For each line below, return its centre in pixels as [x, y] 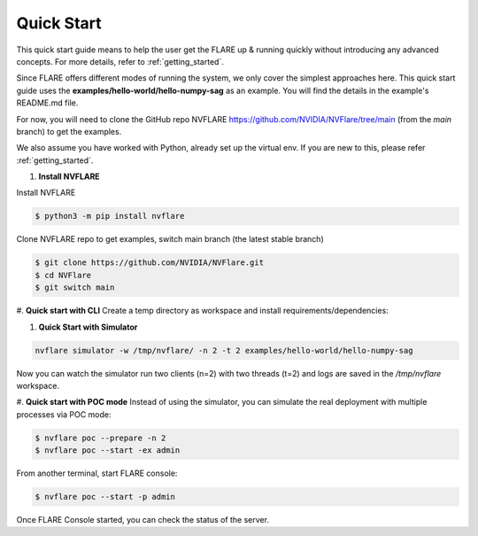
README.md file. [47, 103]
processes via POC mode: [64, 414]
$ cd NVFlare [63, 275]
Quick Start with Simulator [88, 327]
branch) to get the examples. [69, 131]
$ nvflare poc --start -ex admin [108, 451]
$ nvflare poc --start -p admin [105, 497]
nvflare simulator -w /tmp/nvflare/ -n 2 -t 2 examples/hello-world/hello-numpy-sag [224, 350]
